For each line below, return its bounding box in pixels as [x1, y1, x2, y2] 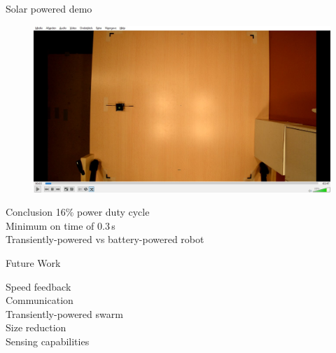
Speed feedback [6, 279, 71, 293]
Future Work [6, 256, 61, 270]
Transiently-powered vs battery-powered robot [6, 232, 204, 247]
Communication [6, 293, 73, 307]
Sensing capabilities [6, 334, 90, 349]
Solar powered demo [6, 1, 92, 15]
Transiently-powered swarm [6, 306, 123, 321]
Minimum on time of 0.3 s [6, 218, 115, 233]
